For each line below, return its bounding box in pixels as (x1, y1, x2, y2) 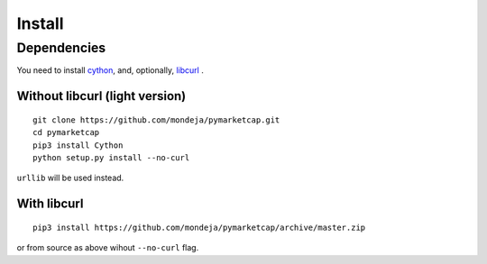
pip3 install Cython (32, 140, 124, 150)
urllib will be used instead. (16, 172, 124, 184)
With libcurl (16, 196, 84, 212)
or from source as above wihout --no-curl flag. (16, 242, 199, 253)
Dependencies (16, 40, 106, 56)
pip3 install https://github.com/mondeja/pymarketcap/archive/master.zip (32, 222, 366, 232)
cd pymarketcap (32, 127, 100, 138)
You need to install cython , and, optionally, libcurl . (16, 65, 205, 76)
